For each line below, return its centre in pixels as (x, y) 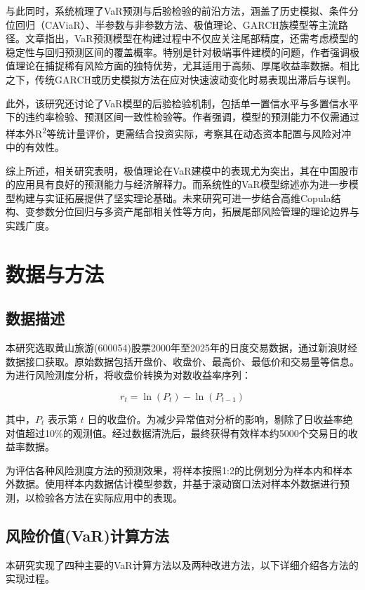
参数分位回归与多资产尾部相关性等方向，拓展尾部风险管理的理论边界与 (197, 212)
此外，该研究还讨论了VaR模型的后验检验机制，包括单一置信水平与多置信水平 (182, 103)
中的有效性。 (35, 147)
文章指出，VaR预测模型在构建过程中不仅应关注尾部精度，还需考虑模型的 (192, 38)
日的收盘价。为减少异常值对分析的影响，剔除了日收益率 (215, 418)
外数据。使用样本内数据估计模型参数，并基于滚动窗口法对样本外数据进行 (173, 484)
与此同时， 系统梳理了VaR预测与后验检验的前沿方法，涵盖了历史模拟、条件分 (182, 11)
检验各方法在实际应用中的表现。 (108, 497)
